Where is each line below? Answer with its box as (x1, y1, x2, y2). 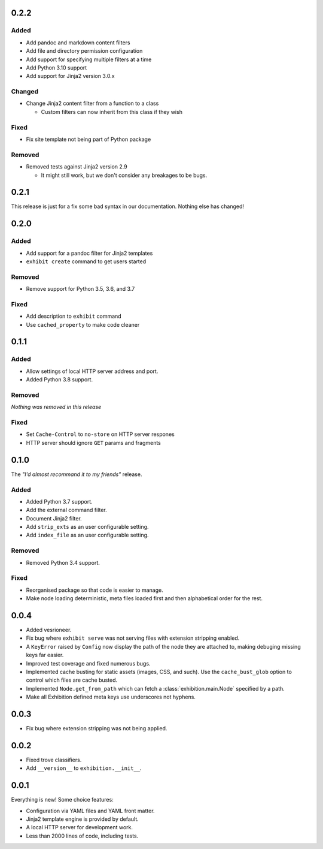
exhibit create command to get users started (26, 258, 147, 265)
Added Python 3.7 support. (26, 498, 93, 505)
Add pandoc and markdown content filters (26, 39, 130, 46)
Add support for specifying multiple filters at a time (26, 56, 152, 63)
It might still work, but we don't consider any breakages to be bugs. (41, 171, 208, 179)
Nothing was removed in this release (11, 404, 102, 411)
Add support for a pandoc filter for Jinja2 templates (26, 249, 153, 257)
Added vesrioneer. (26, 627, 72, 634)
